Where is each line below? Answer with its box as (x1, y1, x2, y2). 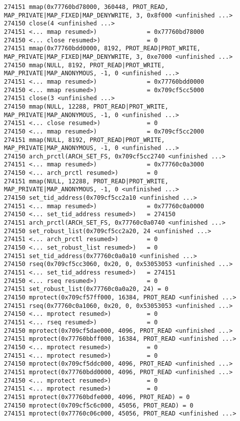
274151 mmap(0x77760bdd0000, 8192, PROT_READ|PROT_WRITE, (4, 45, 201, 52)
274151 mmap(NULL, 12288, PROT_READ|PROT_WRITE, (4, 177, 169, 185)
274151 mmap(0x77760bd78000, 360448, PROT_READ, (4, 3, 169, 10)
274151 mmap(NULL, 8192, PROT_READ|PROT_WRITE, (4, 136, 165, 143)
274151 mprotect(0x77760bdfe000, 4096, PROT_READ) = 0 (4, 393, 190, 401)
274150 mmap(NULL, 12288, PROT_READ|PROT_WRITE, (4, 103, 169, 110)
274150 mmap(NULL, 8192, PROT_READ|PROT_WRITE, (4, 61, 165, 69)
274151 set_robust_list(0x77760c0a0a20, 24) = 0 (4, 285, 169, 293)
